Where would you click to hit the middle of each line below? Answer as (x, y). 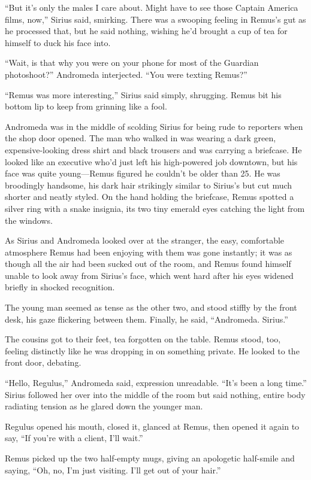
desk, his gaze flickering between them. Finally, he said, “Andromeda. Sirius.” (147, 319)
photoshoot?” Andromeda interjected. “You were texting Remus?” (126, 74)
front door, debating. (43, 362)
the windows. (29, 220)
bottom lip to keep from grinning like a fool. (86, 106)
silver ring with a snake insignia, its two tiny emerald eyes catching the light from (155, 208)
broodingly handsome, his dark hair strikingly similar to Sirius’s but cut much (149, 185)
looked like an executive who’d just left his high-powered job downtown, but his (151, 161)
